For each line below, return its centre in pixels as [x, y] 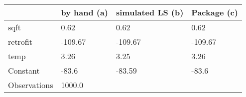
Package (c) [215, 12]
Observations [31, 85]
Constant [24, 70]
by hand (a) [84, 12]
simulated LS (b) [150, 12]
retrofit [20, 42]
